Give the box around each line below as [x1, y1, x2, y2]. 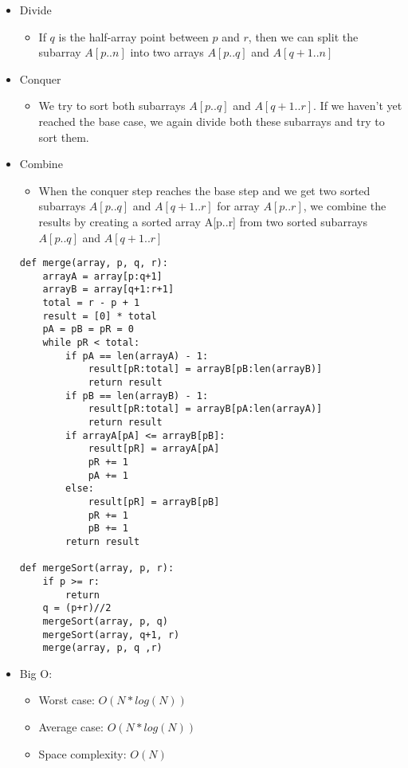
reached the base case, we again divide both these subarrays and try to [38, 112, 385, 129]
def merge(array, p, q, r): [19, 257, 168, 269]
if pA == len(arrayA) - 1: [65, 350, 209, 362]
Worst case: [38, 692, 95, 708]
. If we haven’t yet [313, 97, 402, 114]
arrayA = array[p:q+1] [42, 270, 163, 282]
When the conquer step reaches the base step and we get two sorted [38, 182, 371, 198]
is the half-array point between [58, 28, 209, 45]
